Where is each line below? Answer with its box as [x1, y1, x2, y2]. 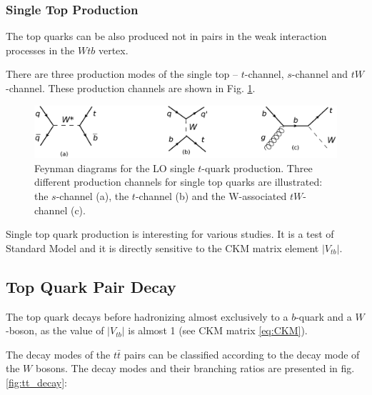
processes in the [6, 42, 75, 57]
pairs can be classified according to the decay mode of [124, 346, 360, 361]
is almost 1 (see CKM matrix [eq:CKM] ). [128, 323, 308, 338]
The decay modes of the [6, 346, 111, 361]
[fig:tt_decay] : [6, 375, 67, 390]
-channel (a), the [56, 189, 129, 204]
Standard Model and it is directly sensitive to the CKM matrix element [6, 240, 319, 255]
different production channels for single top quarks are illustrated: [34, 174, 323, 189]
